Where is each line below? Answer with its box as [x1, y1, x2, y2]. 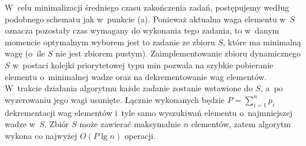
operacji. [125, 129, 156, 141]
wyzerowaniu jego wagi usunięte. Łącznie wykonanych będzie [5, 93, 225, 105]
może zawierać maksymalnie [79, 118, 181, 130]
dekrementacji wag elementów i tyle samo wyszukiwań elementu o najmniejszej [5, 106, 293, 118]
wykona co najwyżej [5, 129, 77, 141]
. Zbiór [44, 118, 69, 130]
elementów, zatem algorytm [191, 118, 291, 130]
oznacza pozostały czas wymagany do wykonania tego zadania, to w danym [5, 24, 279, 36]
